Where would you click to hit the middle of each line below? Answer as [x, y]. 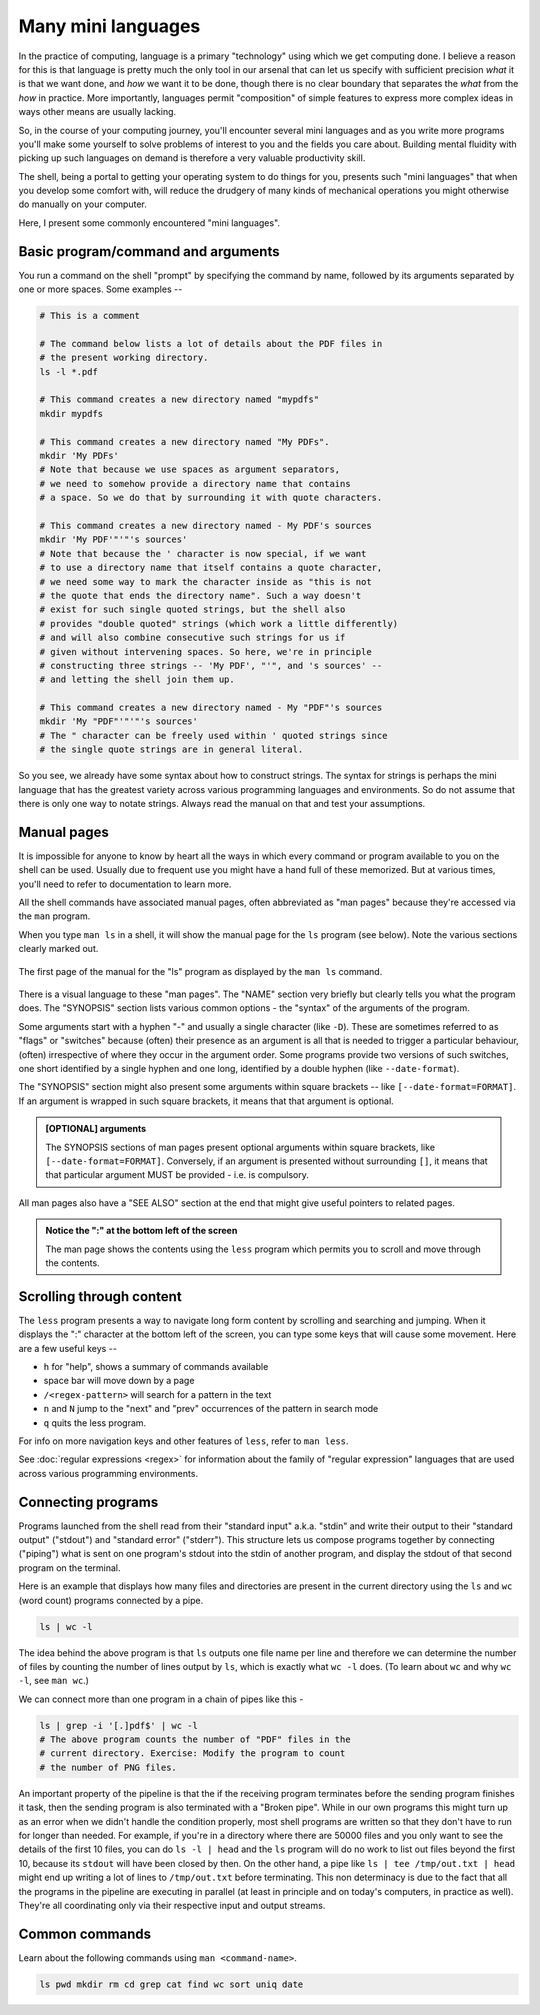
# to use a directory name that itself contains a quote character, [211, 568]
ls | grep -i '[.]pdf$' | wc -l [119, 1725]
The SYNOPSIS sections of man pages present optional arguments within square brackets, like [240, 1147]
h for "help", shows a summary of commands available [156, 1366]
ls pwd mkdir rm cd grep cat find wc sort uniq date [171, 1984]
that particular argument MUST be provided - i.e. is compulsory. [177, 1175]
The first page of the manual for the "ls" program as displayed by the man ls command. [200, 971]
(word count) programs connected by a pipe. [111, 1600]
